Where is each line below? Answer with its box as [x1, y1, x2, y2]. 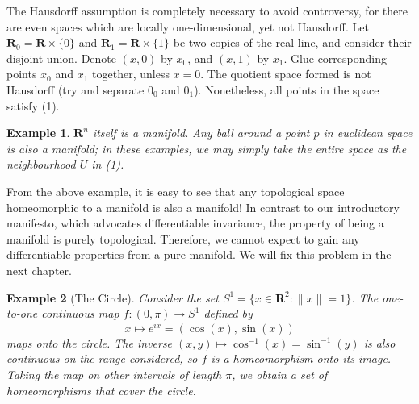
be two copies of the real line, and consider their [173, 34, 412, 51]
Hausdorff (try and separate [6, 81, 145, 98]
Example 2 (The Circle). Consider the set [6, 289, 219, 306]
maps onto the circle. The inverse [6, 334, 173, 351]
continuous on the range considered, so [6, 350, 198, 367]
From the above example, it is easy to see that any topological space [6, 182, 345, 199]
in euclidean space [323, 124, 413, 141]
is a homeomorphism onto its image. [211, 350, 392, 367]
